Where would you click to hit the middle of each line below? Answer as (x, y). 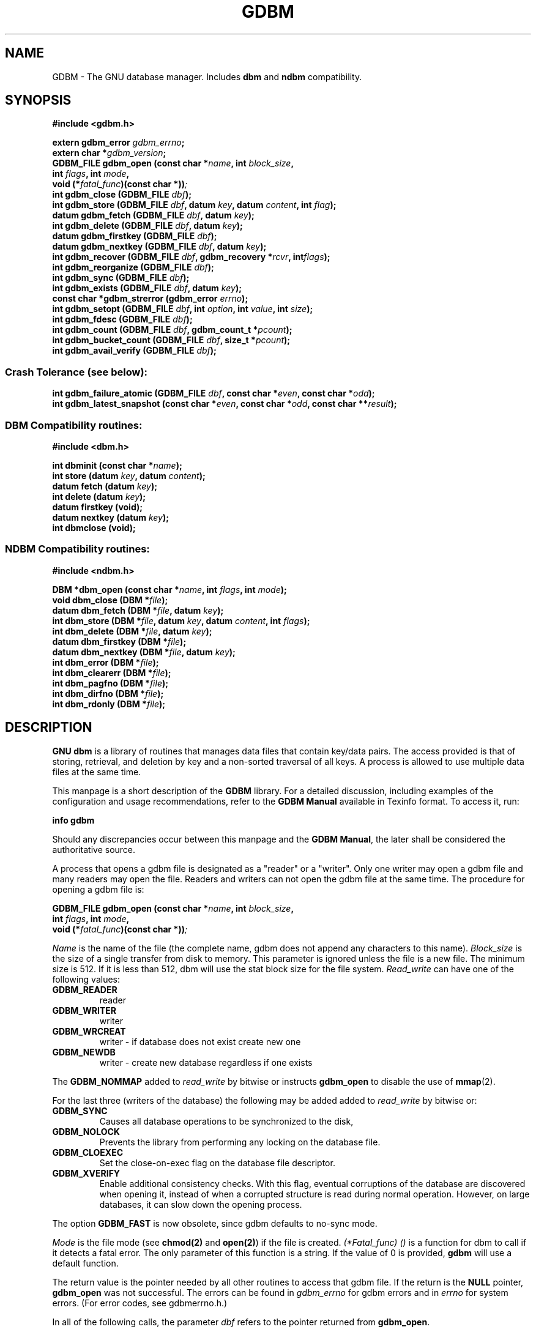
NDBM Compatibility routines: (77, 549)
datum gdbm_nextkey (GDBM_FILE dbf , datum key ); (159, 247)
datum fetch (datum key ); (105, 486)
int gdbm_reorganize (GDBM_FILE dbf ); (133, 267)
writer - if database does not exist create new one (200, 1041)
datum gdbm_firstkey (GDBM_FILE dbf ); (135, 236)
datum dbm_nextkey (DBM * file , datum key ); (144, 652)
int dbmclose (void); (94, 527)
